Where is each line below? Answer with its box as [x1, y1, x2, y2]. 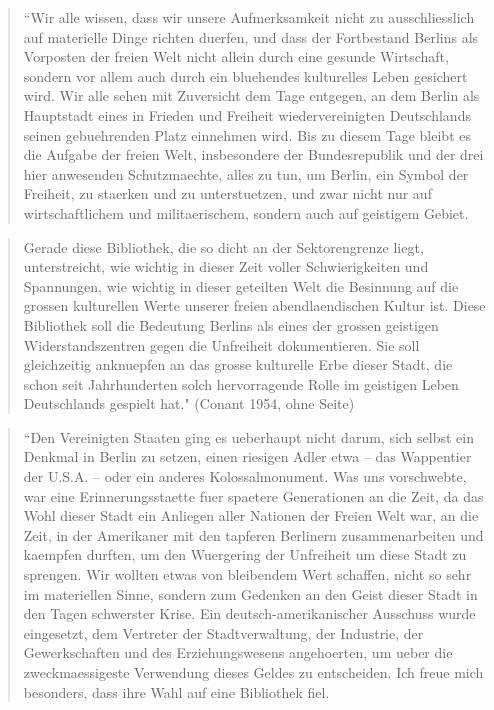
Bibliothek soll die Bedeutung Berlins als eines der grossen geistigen [23, 314, 439, 335]
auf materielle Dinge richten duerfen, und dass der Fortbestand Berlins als [23, 26, 479, 47]
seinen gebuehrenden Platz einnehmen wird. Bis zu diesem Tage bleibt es [23, 124, 471, 145]
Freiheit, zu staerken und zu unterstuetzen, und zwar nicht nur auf [23, 183, 432, 204]
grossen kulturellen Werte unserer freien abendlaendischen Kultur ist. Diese [23, 295, 486, 316]
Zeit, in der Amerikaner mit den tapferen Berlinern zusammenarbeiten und [23, 524, 484, 545]
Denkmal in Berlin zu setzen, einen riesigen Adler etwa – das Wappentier [23, 446, 472, 467]
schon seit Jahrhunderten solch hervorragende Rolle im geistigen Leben [23, 373, 459, 394]
